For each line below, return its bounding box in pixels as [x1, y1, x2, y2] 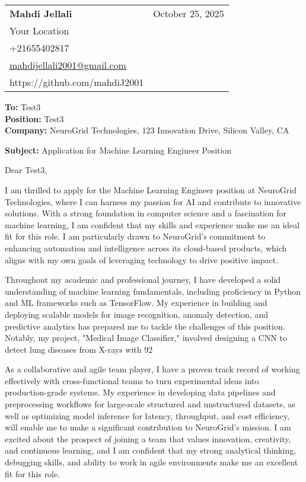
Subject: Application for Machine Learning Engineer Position [5, 143, 232, 156]
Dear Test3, [5, 164, 47, 176]
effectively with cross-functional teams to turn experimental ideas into [5, 374, 259, 387]
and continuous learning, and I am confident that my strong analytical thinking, [5, 444, 297, 457]
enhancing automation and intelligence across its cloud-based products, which [5, 241, 287, 254]
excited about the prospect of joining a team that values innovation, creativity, [5, 432, 291, 445]
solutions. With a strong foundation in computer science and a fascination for [5, 207, 286, 219]
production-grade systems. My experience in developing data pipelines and [5, 386, 276, 398]
